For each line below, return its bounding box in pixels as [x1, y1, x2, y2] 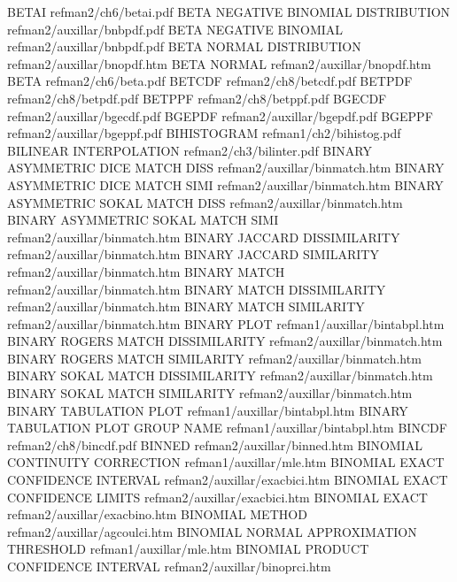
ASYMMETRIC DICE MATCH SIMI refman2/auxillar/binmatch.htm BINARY [7, 175, 444, 194]
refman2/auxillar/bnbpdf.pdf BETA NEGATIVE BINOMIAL [7, 19, 344, 38]
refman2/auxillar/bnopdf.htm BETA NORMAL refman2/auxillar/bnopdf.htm [7, 54, 431, 73]
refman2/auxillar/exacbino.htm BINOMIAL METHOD [7, 505, 307, 524]
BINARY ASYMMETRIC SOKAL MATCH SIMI [7, 211, 279, 229]
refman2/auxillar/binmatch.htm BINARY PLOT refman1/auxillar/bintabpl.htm [7, 314, 445, 333]
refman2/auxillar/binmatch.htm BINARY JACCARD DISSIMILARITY [7, 227, 400, 246]
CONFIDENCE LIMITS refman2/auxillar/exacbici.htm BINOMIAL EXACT [7, 487, 428, 506]
